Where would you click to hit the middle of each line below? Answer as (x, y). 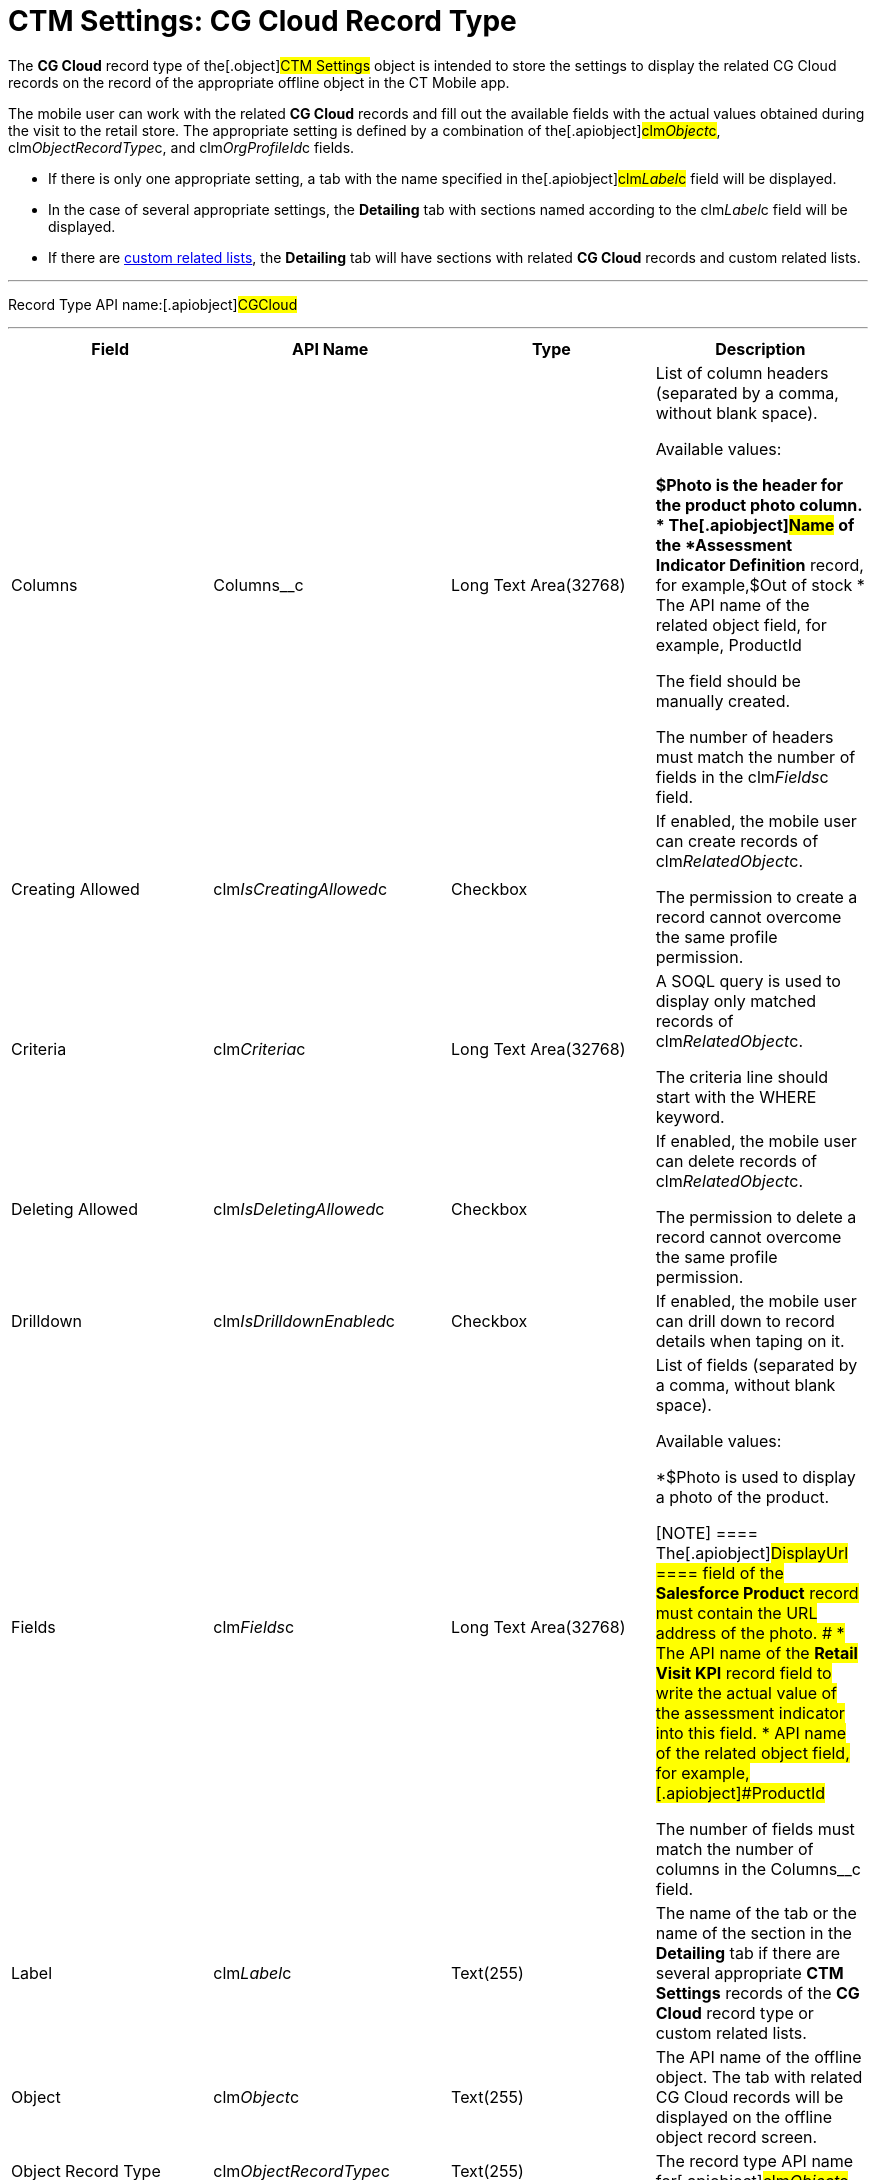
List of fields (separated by (756, 1364)
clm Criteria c (259, 1048)
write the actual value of (746, 1692)
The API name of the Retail (756, 1652)
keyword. (690, 1116)
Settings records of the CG (757, 1992)
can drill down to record (745, 1320)
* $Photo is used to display (755, 1476)
